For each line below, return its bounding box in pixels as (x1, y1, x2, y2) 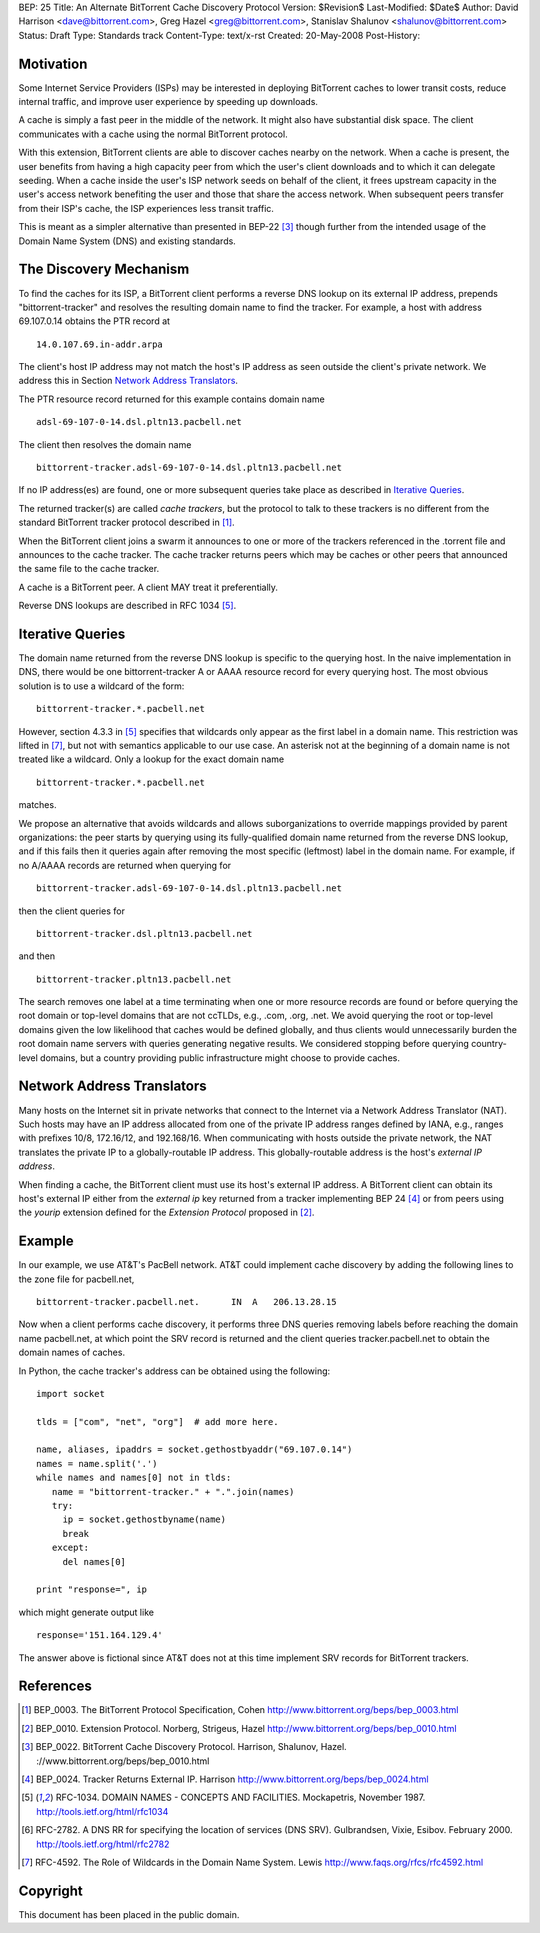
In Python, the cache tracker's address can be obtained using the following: (18, 1365, 331, 1377)
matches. (18, 799, 57, 811)
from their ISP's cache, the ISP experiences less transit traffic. (18, 202, 275, 214)
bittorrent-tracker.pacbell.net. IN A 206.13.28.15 (36, 1296, 337, 1307)
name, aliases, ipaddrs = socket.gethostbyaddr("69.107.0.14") (36, 1444, 353, 1455)
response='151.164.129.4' (36, 1630, 164, 1641)
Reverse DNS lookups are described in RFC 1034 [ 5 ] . (18, 600, 237, 612)
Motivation (18, 55, 88, 72)
